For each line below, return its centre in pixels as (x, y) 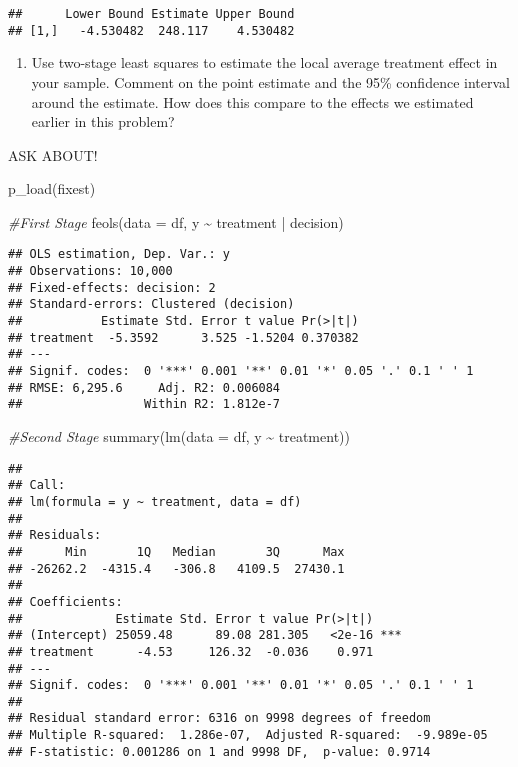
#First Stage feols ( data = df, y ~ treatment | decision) (176, 221)
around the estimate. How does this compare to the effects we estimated (252, 101)
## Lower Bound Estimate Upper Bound (151, 14)
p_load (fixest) (52, 188)
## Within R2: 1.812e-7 (144, 404)
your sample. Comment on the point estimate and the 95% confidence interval (270, 81)
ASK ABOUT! (53, 154)
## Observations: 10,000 (90, 271)
